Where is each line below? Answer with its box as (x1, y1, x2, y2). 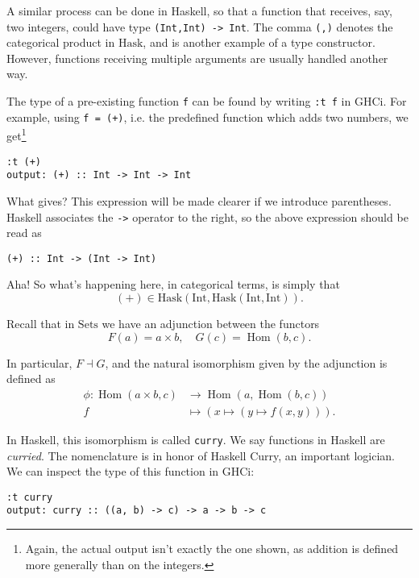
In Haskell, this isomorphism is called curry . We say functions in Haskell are (6, 430, 385, 447)
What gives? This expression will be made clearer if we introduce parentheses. (6, 192, 392, 209)
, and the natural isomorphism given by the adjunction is (105, 354, 388, 371)
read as (6, 224, 42, 241)
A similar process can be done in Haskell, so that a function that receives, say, (6, 2, 392, 19)
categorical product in (6, 34, 115, 51)
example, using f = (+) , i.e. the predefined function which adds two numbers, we (6, 108, 409, 125)
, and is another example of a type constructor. (143, 34, 375, 51)
